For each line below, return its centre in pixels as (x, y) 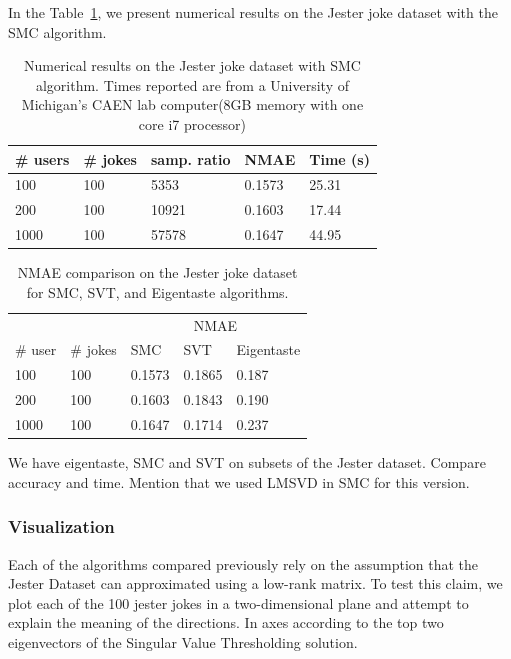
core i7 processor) (192, 123)
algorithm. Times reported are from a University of (192, 84)
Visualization (61, 526)
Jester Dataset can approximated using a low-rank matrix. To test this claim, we (255, 583)
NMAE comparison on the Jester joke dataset (157, 272)
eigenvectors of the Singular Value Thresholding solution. (183, 641)
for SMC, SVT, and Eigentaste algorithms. (157, 291)
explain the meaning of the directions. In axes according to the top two (226, 622)
